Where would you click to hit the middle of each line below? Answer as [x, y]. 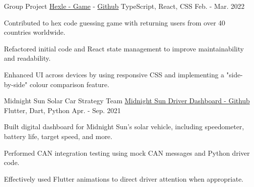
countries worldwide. [35, 32]
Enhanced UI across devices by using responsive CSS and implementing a [114, 74]
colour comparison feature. [69, 84]
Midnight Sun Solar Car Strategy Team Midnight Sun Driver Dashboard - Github [127, 101]
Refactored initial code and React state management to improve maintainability [124, 48]
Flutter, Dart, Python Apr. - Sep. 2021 [62, 110]
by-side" [16, 84]
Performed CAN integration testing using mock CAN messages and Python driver [127, 152]
